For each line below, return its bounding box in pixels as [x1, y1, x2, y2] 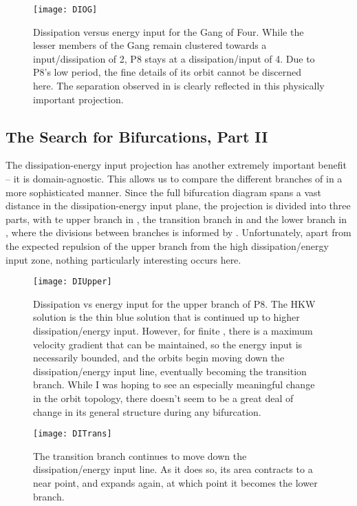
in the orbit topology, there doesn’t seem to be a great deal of [33, 390, 294, 405]
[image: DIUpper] [33, 277, 112, 287]
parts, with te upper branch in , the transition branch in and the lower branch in [6, 211, 347, 226]
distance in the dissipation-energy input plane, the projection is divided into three [6, 198, 351, 213]
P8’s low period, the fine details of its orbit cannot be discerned [33, 65, 301, 79]
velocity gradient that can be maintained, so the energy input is [33, 337, 303, 351]
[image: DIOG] [33, 5, 98, 14]
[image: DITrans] [33, 429, 112, 439]
